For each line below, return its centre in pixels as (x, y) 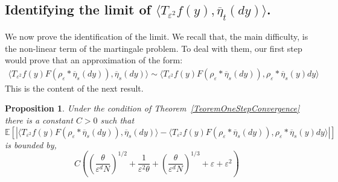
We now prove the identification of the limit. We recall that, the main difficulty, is (157, 36)
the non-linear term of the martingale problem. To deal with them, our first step (154, 48)
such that (117, 120)
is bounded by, (31, 144)
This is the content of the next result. (74, 88)
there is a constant (39, 120)
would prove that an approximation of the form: (94, 60)
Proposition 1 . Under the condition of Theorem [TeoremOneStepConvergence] (152, 108)
